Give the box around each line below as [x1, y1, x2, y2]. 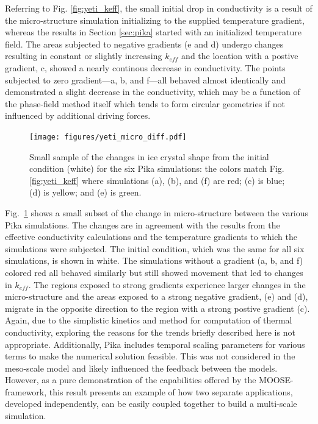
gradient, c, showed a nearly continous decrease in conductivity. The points [5, 61, 286, 74]
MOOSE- [259, 373, 294, 386]
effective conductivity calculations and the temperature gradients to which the [5, 230, 297, 243]
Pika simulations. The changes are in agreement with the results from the [5, 218, 280, 231]
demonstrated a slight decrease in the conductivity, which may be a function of [5, 85, 300, 98]
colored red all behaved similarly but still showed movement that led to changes [5, 266, 303, 278]
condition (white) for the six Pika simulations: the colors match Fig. [29, 162, 284, 175]
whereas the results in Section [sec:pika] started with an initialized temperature [5, 26, 302, 38]
